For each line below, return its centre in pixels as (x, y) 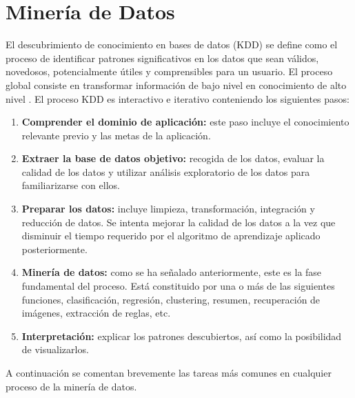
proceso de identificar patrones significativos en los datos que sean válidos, (162, 58)
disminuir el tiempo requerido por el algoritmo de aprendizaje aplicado (171, 236)
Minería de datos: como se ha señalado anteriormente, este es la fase (172, 272)
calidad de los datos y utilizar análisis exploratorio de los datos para (166, 171)
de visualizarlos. (55, 349)
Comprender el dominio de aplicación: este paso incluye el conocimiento (185, 122)
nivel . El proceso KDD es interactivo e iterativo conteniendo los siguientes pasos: (177, 98)
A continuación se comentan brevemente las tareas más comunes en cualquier (169, 372)
